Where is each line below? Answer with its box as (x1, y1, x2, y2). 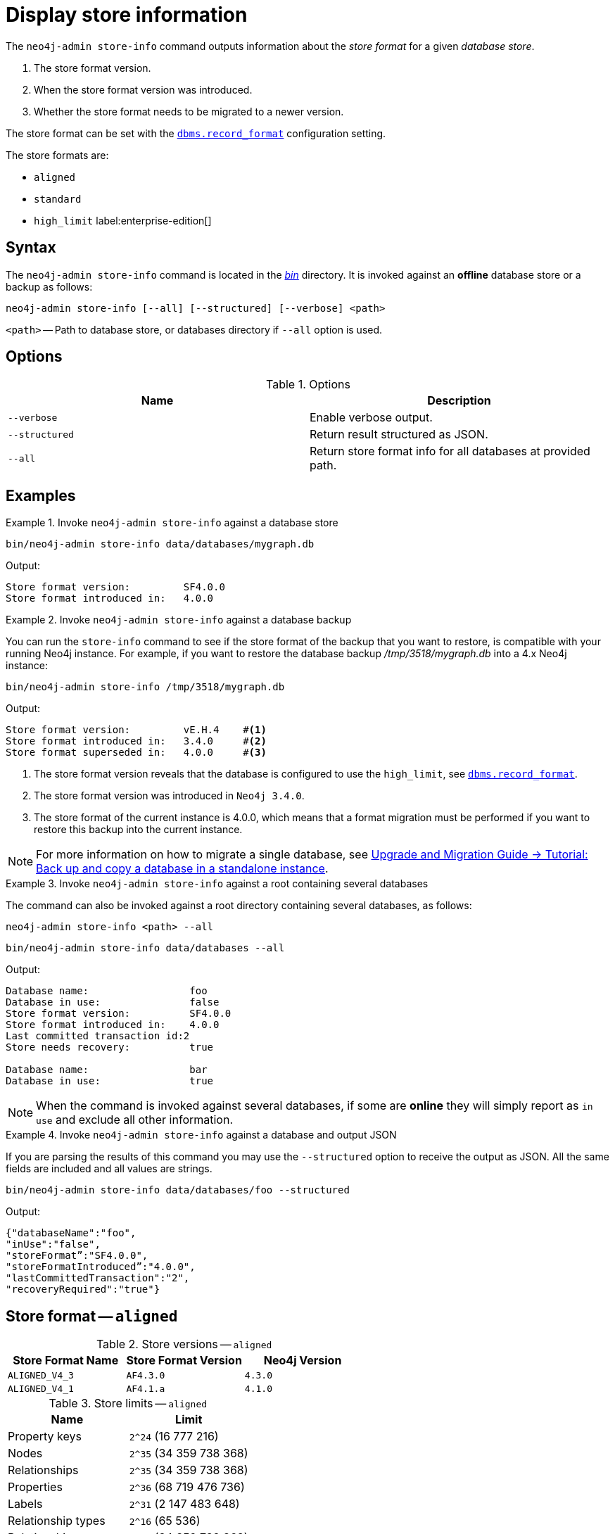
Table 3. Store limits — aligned (49, 1396, 208, 1411)
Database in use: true (6, 1075, 214, 1087)
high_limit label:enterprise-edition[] (34, 214, 212, 227)
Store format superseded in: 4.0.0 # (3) (6, 747, 267, 759)
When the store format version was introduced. (34, 83, 253, 96)
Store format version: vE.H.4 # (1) (6, 724, 267, 736)
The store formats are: (6, 148, 109, 161)
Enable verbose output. (310, 410, 433, 425)
